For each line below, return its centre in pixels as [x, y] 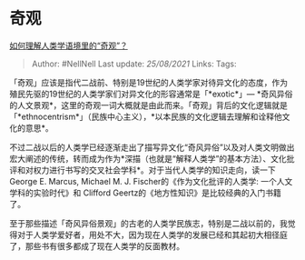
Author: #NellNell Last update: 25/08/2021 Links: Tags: [134, 64]
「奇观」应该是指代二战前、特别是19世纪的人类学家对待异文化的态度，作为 [149, 82]
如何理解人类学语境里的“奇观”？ [69, 45]
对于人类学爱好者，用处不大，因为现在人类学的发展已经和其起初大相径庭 [152, 235]
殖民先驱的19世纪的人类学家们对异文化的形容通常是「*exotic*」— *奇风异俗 [151, 94]
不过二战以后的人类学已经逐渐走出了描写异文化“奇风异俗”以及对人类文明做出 [152, 147]
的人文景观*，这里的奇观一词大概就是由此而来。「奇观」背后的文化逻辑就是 [149, 105]
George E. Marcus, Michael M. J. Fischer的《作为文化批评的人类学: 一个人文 [151, 181]
